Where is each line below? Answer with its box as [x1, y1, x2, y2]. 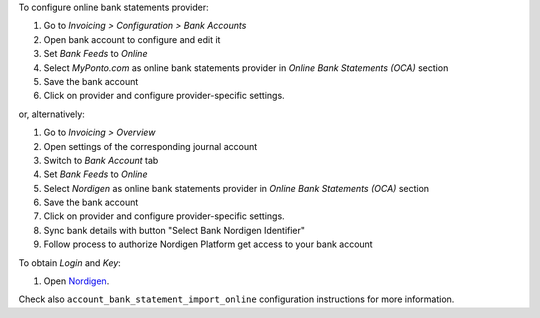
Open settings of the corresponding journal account [43, 140, 258, 152]
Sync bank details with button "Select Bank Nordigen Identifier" [43, 224, 305, 236]
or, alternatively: [18, 108, 85, 120]
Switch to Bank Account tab [43, 154, 159, 166]
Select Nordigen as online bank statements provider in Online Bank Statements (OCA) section [43, 182, 430, 194]
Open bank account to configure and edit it [43, 33, 221, 45]
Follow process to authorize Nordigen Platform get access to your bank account [43, 238, 374, 250]
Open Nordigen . [43, 275, 110, 287]
